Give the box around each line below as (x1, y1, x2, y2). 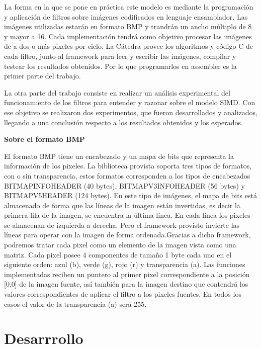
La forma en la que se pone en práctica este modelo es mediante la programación (4, 2, 253, 12)
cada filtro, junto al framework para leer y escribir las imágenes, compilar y (4, 50, 236, 61)
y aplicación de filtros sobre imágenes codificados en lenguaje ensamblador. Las (4, 11, 248, 22)
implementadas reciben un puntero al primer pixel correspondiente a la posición (4, 269, 250, 279)
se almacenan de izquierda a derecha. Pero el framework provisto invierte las (4, 219, 240, 230)
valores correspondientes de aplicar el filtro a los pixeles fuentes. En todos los (4, 289, 241, 299)
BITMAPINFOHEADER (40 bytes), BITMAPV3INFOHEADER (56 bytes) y (4, 180, 245, 191)
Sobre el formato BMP (4, 134, 85, 144)
